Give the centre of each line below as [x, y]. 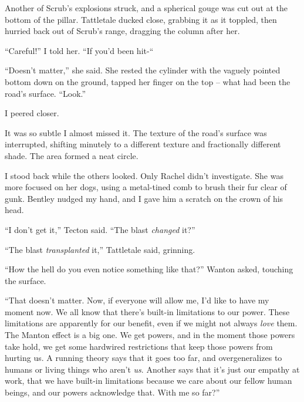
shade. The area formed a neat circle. [72, 155]
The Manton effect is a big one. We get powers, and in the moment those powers [150, 335]
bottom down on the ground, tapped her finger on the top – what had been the [148, 81]
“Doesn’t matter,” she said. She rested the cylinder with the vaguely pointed [143, 70]
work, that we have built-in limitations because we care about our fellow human [148, 381]
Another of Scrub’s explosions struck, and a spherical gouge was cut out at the [146, 8]
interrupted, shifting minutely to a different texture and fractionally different [143, 144]
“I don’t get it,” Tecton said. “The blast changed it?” [100, 229]
